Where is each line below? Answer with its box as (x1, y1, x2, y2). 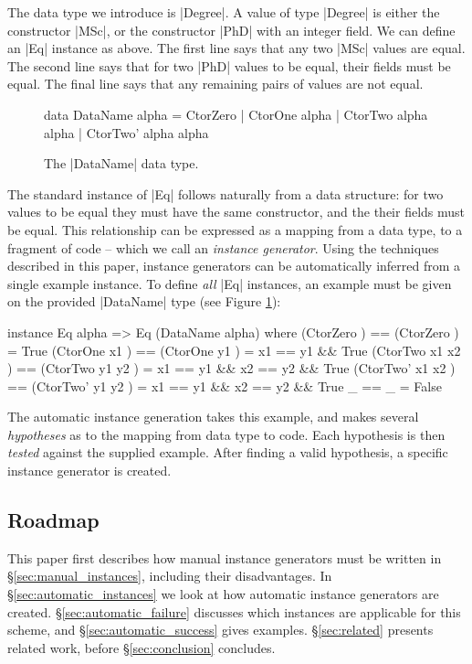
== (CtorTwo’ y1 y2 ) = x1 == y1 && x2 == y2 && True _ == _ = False (7, 376, 442, 395)
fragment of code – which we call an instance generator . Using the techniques (7, 238, 439, 257)
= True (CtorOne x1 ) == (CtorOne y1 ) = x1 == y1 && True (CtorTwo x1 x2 (7, 340, 461, 359)
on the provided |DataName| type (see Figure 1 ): (7, 292, 281, 311)
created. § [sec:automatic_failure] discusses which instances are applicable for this (7, 602, 461, 621)
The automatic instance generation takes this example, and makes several (7, 407, 419, 426)
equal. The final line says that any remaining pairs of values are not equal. (7, 74, 424, 93)
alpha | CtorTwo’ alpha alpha (44, 123, 209, 142)
